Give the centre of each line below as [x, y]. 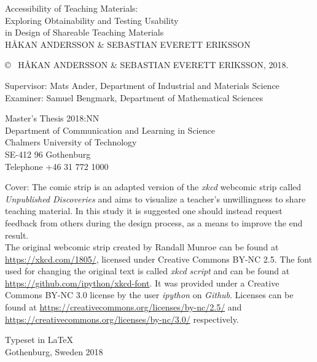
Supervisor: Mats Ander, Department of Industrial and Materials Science [142, 85]
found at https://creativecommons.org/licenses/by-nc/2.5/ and [123, 307]
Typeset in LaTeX [39, 340]
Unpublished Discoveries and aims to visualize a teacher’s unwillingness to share [155, 198]
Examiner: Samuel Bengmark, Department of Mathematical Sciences [134, 97]
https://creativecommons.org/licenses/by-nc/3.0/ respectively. [122, 319]
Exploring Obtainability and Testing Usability [92, 20]
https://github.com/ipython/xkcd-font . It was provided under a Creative [142, 283]
